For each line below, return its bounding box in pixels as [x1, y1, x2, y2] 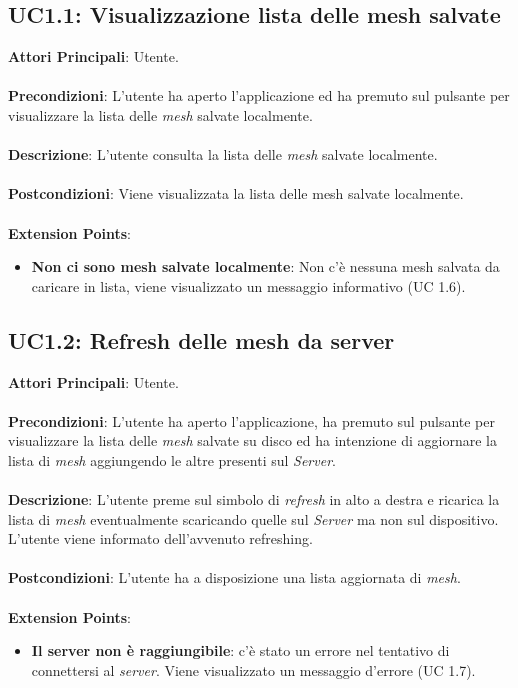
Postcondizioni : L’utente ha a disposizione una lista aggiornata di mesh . [8, 567, 461, 588]
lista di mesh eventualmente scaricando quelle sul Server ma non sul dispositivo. [8, 508, 499, 529]
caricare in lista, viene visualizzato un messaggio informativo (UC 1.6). [31, 275, 466, 296]
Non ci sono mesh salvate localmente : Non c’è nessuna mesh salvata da [31, 256, 500, 277]
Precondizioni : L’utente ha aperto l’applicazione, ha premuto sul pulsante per [8, 410, 495, 431]
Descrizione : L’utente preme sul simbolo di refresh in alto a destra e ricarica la [8, 489, 500, 510]
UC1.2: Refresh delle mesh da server [8, 324, 395, 355]
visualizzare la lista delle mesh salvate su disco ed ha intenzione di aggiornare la [8, 430, 497, 451]
